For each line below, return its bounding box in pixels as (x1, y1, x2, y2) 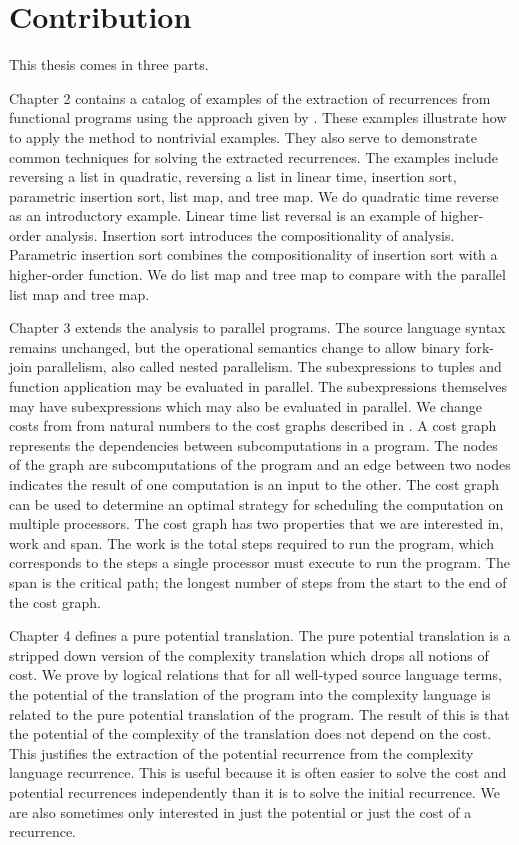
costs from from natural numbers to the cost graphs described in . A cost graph (9, 415, 497, 436)
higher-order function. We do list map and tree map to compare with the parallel (9, 264, 506, 285)
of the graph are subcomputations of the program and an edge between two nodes (9, 454, 511, 475)
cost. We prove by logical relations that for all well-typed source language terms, (9, 664, 502, 685)
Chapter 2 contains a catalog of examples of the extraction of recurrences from (9, 87, 491, 108)
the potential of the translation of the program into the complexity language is (9, 683, 491, 704)
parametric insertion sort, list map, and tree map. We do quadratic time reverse (9, 185, 499, 206)
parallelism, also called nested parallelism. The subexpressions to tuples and (36, 356, 502, 377)
